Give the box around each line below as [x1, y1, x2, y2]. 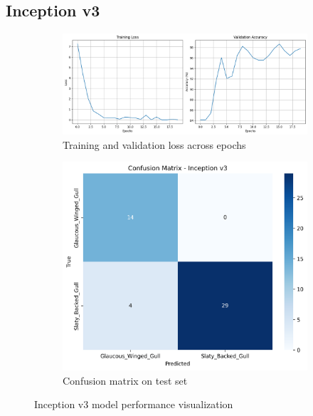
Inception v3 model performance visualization [34, 397, 233, 412]
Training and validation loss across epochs [63, 137, 246, 152]
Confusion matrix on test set [63, 373, 188, 388]
